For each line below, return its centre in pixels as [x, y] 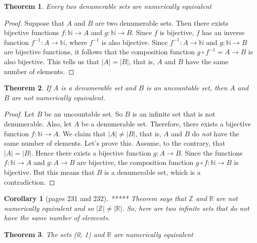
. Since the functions [212, 152]
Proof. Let [19, 114]
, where [76, 42]
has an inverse [223, 32]
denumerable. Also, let [38, 123]
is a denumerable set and [99, 88]
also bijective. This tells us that [52, 61]
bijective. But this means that [49, 172]
